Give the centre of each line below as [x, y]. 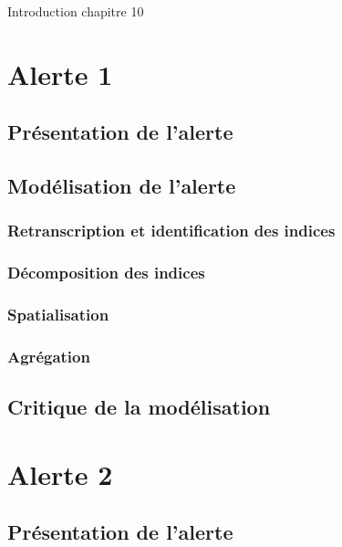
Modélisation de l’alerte [122, 186]
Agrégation [49, 356]
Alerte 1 [60, 74]
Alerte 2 [60, 473]
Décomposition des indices [106, 273]
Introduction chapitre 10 [76, 11]
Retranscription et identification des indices [171, 231]
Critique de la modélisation [139, 407]
